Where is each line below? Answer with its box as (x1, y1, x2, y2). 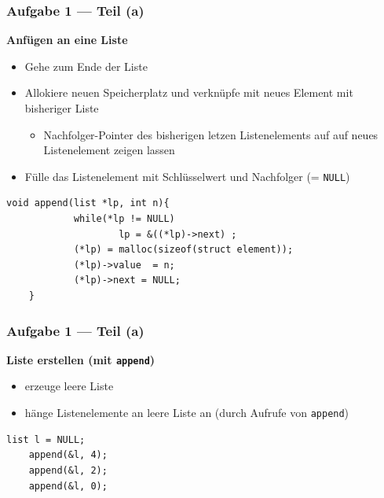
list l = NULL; (6, 433, 86, 445)
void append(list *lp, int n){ (6, 197, 170, 209)
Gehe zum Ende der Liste (24, 57, 148, 74)
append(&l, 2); (28, 464, 108, 476)
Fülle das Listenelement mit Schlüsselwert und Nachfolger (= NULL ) (24, 168, 350, 184)
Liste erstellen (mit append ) (6, 351, 155, 367)
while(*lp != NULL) (73, 213, 175, 225)
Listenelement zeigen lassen (43, 142, 175, 158)
